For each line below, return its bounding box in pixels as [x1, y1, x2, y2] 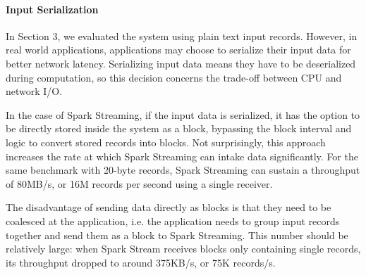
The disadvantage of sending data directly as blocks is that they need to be [6, 200, 331, 215]
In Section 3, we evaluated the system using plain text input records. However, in [6, 28, 358, 43]
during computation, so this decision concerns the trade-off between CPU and [6, 70, 342, 84]
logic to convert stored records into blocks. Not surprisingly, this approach [6, 134, 326, 149]
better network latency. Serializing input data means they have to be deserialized [6, 56, 356, 70]
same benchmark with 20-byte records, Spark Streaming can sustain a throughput [6, 162, 360, 177]
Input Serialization [6, 1, 99, 16]
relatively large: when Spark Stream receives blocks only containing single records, [6, 241, 361, 256]
